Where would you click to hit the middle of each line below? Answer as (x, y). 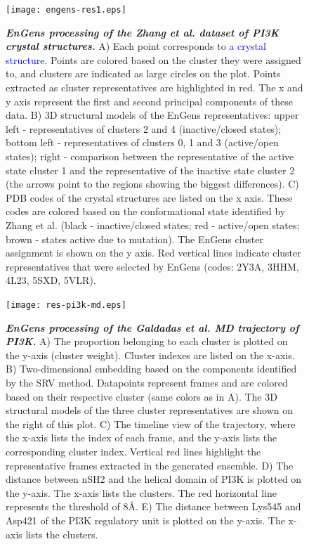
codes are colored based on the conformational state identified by (146, 211)
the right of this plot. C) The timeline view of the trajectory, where (151, 423)
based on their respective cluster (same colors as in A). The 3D (142, 396)
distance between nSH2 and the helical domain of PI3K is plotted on (154, 479)
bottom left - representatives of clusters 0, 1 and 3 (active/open (142, 142)
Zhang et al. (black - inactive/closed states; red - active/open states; (153, 225)
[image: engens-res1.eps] (66, 10)
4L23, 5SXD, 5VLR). (51, 280)
